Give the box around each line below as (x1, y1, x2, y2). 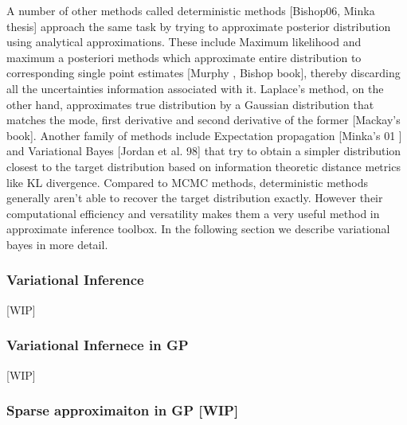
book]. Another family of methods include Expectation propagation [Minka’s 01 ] (6, 127, 402, 143)
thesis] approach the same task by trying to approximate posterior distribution (6, 18, 391, 34)
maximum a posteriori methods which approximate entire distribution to (6, 49, 362, 65)
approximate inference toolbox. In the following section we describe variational (6, 220, 390, 237)
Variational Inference (6, 270, 144, 290)
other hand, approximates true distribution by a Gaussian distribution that (6, 96, 374, 112)
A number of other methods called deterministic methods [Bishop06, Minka (6, 2, 375, 18)
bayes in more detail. (6, 236, 108, 252)
